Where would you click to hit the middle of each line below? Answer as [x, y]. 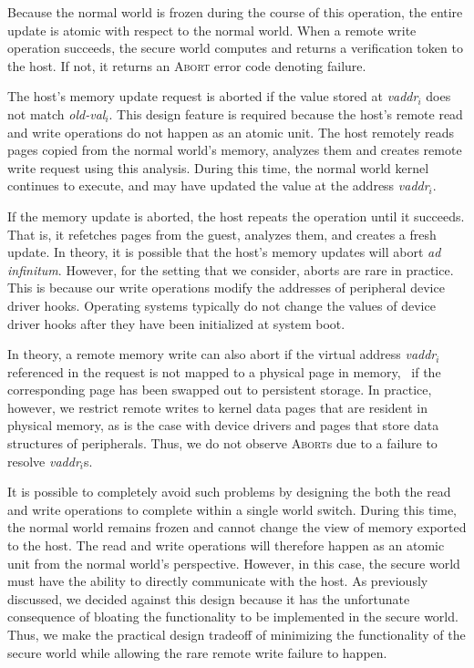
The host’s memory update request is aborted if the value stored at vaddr [213, 96]
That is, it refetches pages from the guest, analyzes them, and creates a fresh [222, 234]
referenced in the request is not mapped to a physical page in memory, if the [224, 371]
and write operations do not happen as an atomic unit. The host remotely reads [231, 132]
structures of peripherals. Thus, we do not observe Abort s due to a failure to [222, 443]
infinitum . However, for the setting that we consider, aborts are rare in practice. [231, 269]
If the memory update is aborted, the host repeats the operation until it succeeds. [236, 216]
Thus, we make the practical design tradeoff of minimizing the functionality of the [237, 634]
